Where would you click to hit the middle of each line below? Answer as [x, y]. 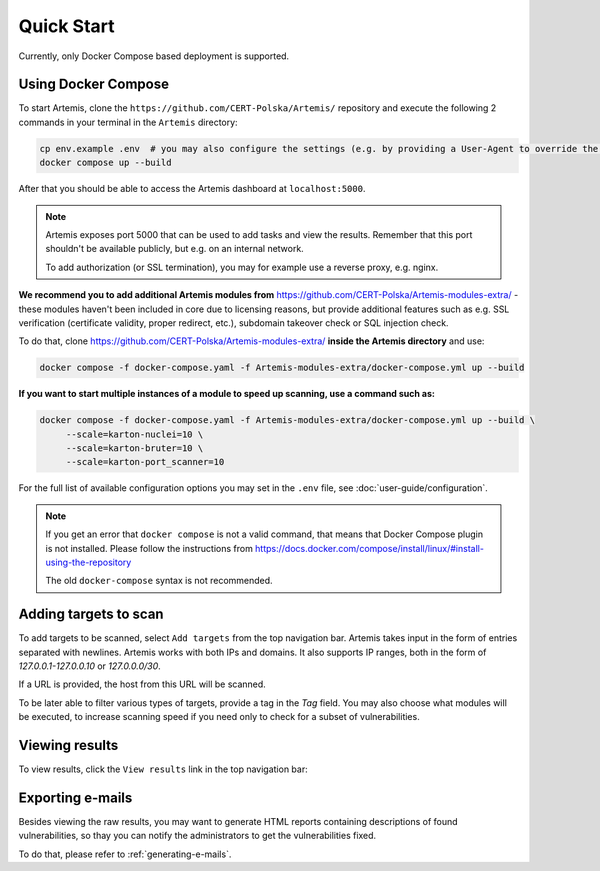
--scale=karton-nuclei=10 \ [134, 434]
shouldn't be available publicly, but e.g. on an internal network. [174, 249]
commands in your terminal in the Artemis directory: [128, 122]
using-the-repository [88, 562]
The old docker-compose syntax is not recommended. [159, 581]
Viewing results [68, 745]
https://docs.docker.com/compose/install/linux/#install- [370, 548]
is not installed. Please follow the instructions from [149, 548]
